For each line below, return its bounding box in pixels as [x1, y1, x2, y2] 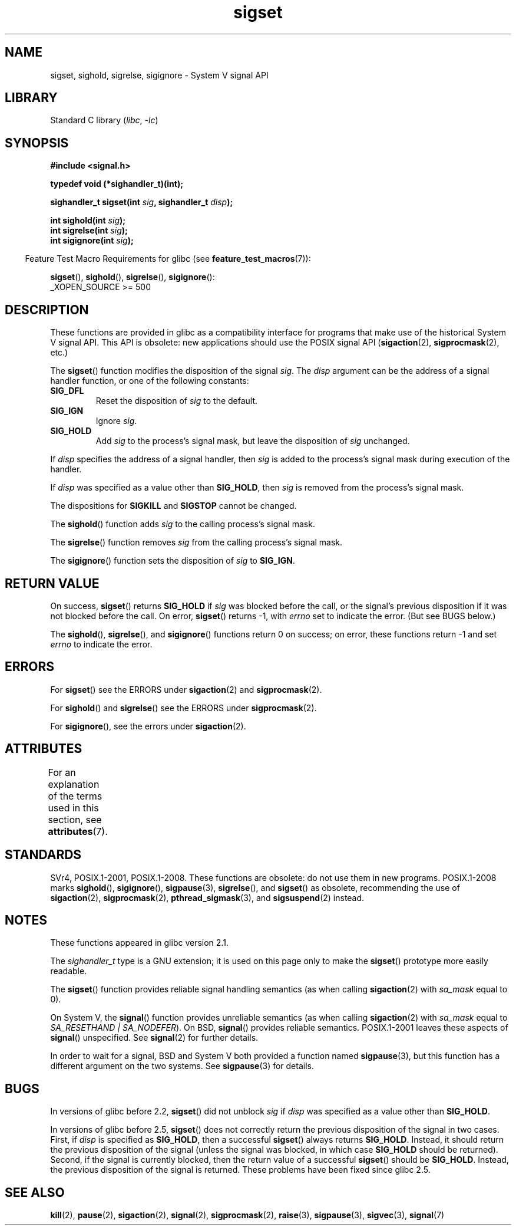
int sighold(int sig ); [50, 215, 126, 226]
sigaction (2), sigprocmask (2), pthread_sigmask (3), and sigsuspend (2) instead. [50, 892, 365, 903]
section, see [48, 813, 102, 826]
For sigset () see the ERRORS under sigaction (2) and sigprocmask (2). [50, 684, 322, 695]
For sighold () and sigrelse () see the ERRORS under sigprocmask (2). [50, 702, 317, 713]
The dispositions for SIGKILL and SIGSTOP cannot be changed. [50, 501, 297, 511]
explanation [48, 778, 100, 790]
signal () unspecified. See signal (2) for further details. [50, 1032, 259, 1043]
